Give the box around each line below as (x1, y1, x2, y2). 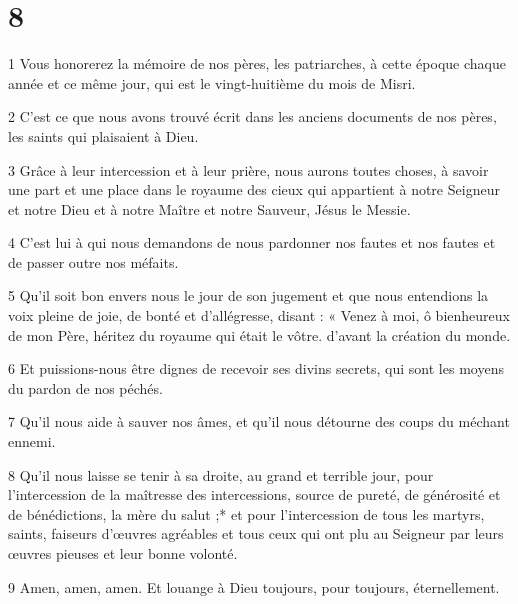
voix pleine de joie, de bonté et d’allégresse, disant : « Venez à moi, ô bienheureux (8, 305, 510, 326)
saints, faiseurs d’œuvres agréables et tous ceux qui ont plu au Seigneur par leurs (8, 523, 504, 544)
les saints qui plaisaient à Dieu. (8, 125, 199, 146)
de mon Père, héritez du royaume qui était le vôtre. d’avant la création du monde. (8, 324, 511, 345)
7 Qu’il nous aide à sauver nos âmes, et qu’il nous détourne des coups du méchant (8, 411, 510, 432)
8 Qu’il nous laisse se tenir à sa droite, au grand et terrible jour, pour (8, 464, 434, 485)
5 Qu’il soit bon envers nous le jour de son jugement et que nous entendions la (8, 285, 489, 306)
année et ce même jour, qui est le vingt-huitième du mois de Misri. (8, 72, 416, 93)
